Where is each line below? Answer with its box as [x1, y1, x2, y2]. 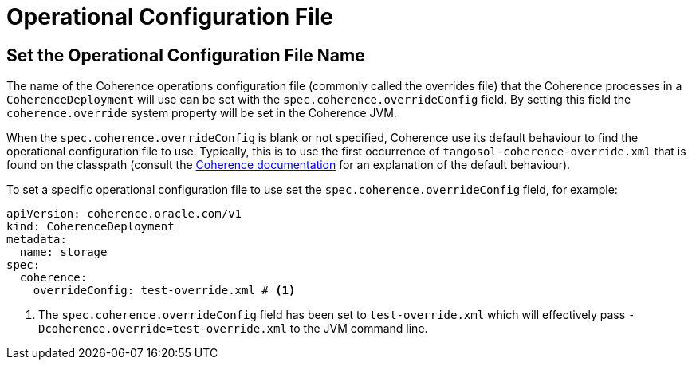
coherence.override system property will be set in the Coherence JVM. [6, 106, 397, 120]
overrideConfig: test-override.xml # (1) [33, 284, 296, 297]
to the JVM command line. [289, 321, 428, 336]
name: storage [19, 246, 108, 259]
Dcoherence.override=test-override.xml [38, 322, 287, 336]
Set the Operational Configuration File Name [6, 45, 365, 65]
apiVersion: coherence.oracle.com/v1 [6, 207, 242, 221]
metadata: [6, 233, 67, 246]
